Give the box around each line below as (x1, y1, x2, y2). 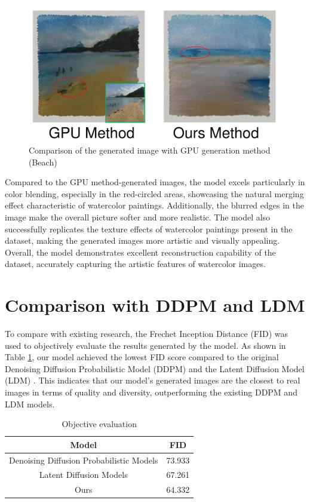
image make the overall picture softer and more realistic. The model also (5, 210, 271, 223)
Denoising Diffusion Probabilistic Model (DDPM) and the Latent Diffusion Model (5, 362, 305, 375)
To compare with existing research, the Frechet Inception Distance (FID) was (5, 327, 288, 340)
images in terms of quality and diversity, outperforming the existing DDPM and (5, 386, 297, 398)
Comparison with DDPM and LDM (5, 293, 305, 317)
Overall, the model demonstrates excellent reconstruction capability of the (5, 246, 276, 258)
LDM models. (5, 397, 55, 410)
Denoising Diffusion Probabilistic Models (9, 453, 158, 466)
